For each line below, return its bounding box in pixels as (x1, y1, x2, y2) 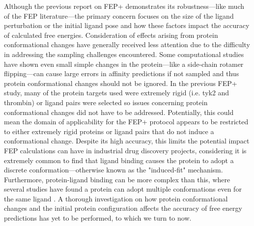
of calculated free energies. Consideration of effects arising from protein (4, 29, 218, 40)
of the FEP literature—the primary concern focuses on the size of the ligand (4, 10, 234, 21)
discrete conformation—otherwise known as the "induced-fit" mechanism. (4, 165, 223, 175)
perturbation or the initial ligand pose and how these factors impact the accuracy (4, 20, 250, 30)
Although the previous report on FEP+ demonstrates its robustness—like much (4, 1, 245, 11)
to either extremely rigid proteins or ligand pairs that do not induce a (4, 126, 214, 136)
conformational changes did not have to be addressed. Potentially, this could (4, 107, 234, 117)
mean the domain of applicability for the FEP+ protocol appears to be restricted (4, 116, 249, 127)
